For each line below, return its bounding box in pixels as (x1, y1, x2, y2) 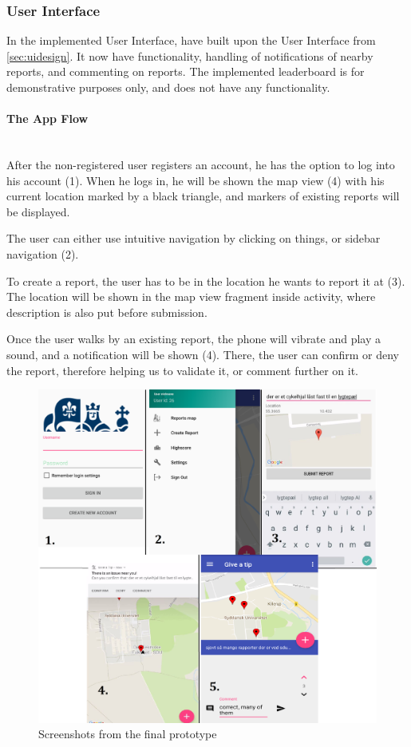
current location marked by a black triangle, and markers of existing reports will (6, 188, 400, 204)
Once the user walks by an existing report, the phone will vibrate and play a (6, 330, 381, 347)
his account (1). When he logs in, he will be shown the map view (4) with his (6, 172, 385, 188)
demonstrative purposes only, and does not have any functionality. (6, 79, 330, 95)
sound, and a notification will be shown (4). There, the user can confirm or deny (6, 346, 399, 362)
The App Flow (6, 110, 89, 127)
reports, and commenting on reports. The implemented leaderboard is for (6, 63, 365, 80)
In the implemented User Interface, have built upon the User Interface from (6, 32, 376, 49)
